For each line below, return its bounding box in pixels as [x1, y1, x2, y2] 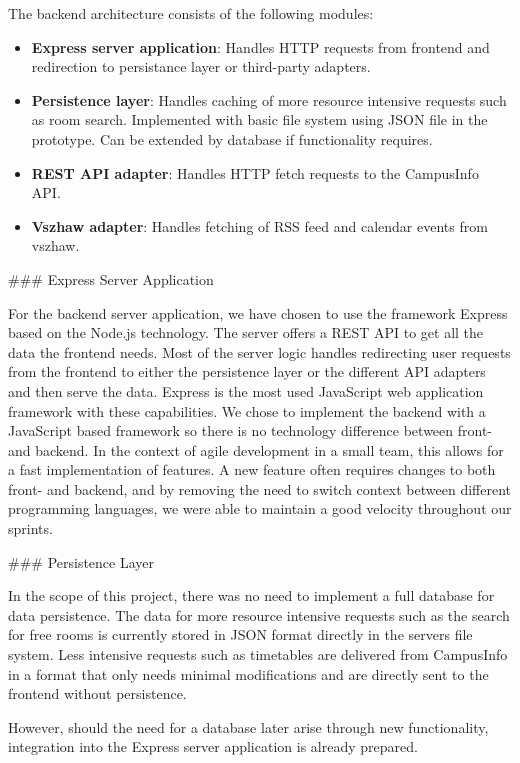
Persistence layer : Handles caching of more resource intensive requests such [31, 89, 507, 110]
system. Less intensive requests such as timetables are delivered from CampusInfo [8, 644, 508, 665]
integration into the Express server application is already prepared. [8, 736, 418, 757]
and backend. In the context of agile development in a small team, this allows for [8, 439, 504, 460]
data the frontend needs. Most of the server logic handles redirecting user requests [8, 341, 511, 362]
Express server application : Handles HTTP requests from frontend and [31, 36, 490, 57]
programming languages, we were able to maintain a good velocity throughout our [8, 498, 512, 519]
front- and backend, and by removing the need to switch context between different [8, 478, 512, 499]
